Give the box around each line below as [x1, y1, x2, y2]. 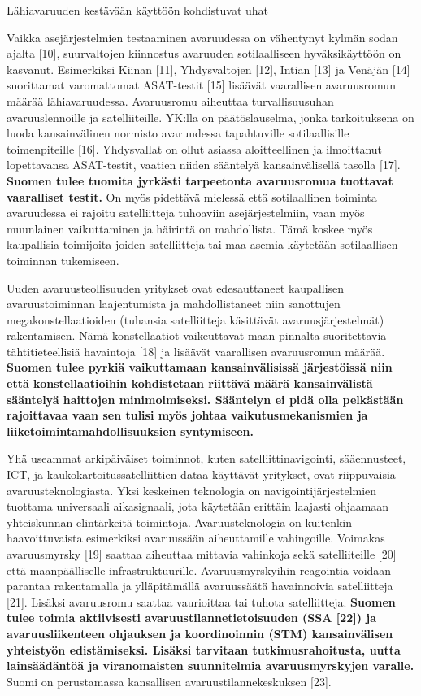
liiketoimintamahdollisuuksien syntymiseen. [7, 422, 254, 439]
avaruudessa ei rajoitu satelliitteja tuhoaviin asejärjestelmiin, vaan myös [7, 204, 365, 221]
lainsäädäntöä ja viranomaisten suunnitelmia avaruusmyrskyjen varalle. [7, 657, 414, 674]
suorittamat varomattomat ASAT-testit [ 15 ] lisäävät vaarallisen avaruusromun [7, 76, 396, 94]
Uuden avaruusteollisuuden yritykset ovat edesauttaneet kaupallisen [7, 279, 345, 296]
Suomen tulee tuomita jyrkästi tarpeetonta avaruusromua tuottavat [7, 172, 393, 189]
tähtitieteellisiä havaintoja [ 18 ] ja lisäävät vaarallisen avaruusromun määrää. [7, 342, 385, 359]
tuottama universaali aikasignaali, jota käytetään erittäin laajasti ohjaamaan [7, 498, 389, 515]
